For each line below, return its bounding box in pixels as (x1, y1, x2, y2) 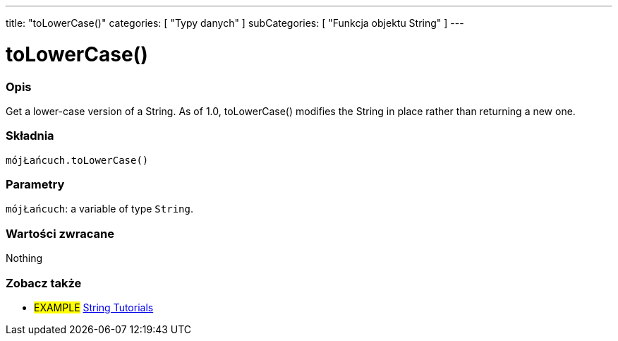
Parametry (6, 177, 65, 191)
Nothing (6, 252, 43, 265)
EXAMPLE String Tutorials (34, 301, 154, 313)
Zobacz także (6, 275, 82, 290)
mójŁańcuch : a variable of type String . (6, 203, 193, 215)
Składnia (6, 128, 54, 143)
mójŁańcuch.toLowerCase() (6, 154, 149, 166)
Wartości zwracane (6, 226, 114, 241)
